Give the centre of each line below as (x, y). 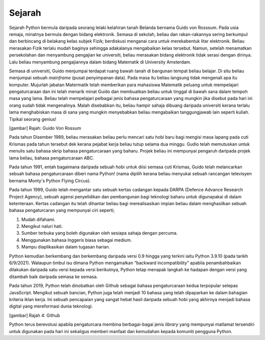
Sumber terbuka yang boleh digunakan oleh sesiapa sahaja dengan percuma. (100, 233)
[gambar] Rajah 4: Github (35, 315)
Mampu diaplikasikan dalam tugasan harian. (66, 247)
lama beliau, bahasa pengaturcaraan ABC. (52, 158)
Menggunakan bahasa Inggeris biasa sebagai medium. (77, 240)
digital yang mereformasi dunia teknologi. (51, 306)
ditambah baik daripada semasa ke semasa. (53, 277)
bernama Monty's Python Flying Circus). (50, 181)
